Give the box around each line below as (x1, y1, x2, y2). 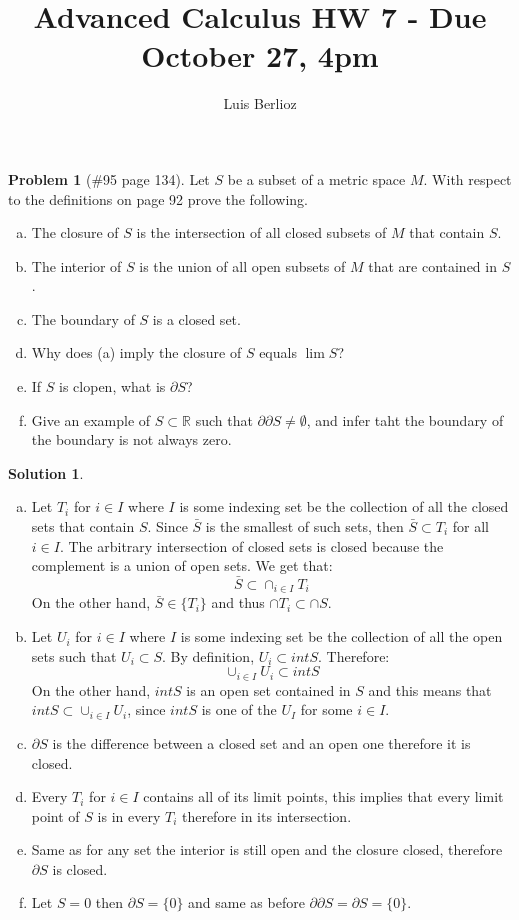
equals (259, 342, 297, 363)
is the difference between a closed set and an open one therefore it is (52, 732, 471, 753)
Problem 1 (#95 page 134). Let (8, 168, 210, 189)
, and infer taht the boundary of (306, 409, 504, 430)
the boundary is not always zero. (31, 429, 232, 450)
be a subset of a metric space (227, 168, 406, 189)
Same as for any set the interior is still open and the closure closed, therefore (31, 839, 503, 860)
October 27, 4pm (141, 35, 379, 76)
